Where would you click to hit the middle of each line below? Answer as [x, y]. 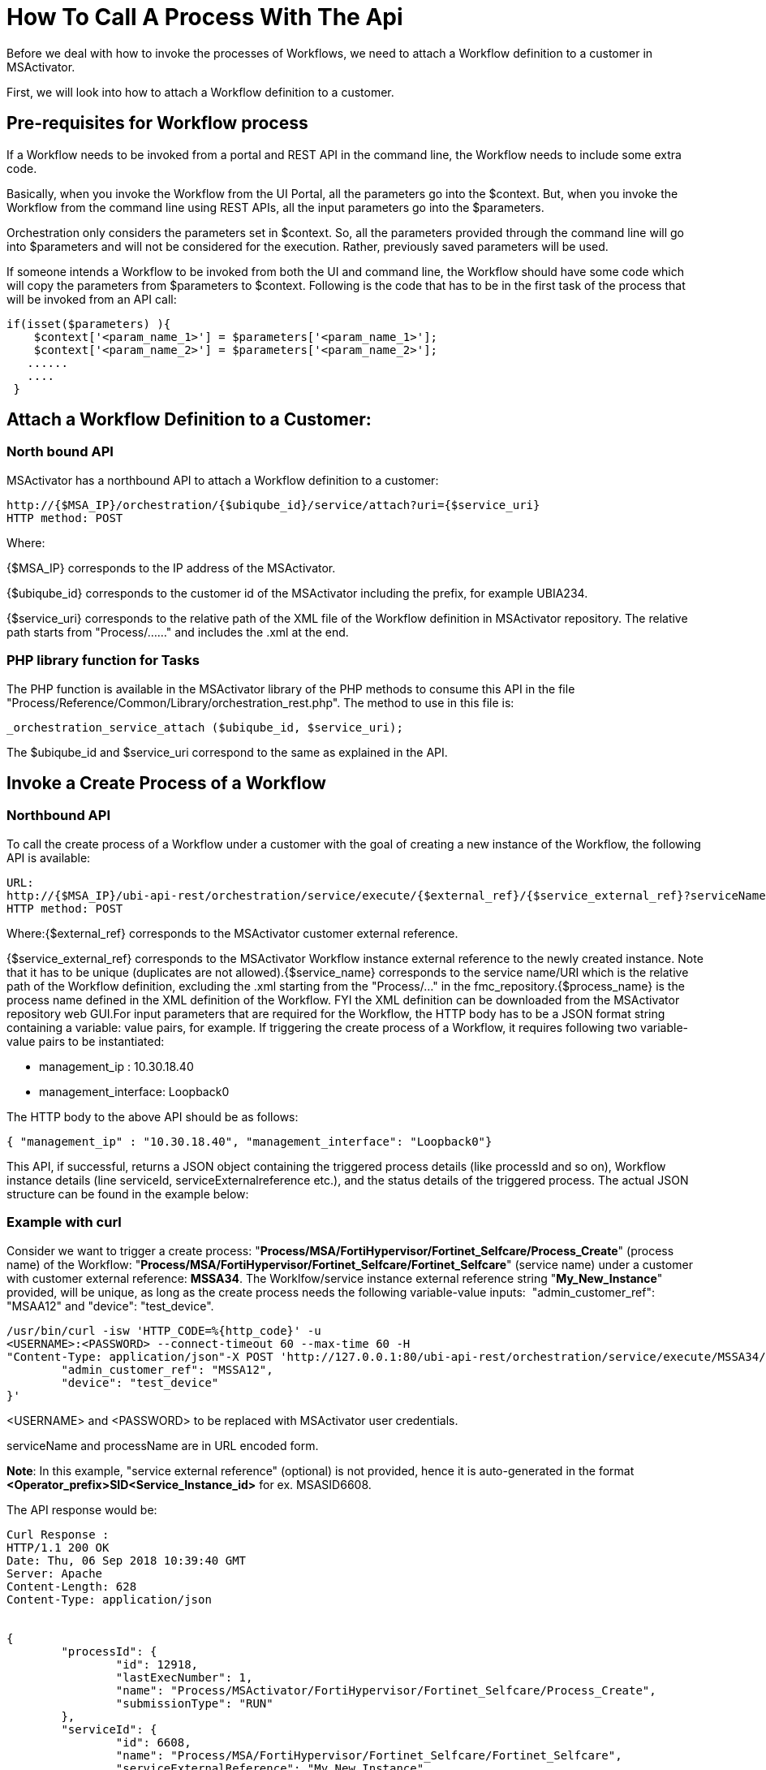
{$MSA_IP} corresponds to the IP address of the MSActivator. [171, 568]
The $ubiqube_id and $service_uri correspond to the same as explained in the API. [227, 752]
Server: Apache [55, 1573]
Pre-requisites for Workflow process [157, 123]
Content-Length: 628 [72, 1586]
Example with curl [64, 1222]
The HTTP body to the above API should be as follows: [153, 1116]
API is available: [49, 857]
